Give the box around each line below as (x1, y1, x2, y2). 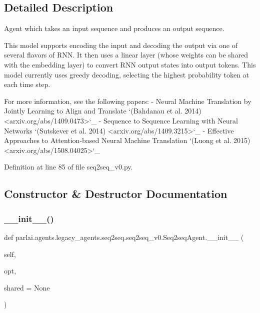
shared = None (4, 282, 50, 292)
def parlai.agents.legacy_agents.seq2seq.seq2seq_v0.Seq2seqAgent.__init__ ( (4, 231, 244, 242)
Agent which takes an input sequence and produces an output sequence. (4, 23, 224, 33)
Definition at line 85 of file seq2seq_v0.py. (4, 161, 133, 172)
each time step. (4, 79, 50, 89)
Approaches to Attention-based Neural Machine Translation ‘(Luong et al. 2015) (4, 135, 250, 145)
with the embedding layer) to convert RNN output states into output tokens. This (4, 59, 256, 69)
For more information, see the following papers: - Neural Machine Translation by (4, 95, 251, 106)
